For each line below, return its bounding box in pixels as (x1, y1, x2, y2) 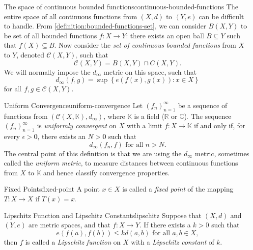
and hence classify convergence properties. (43, 167, 170, 177)
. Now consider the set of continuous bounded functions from (54, 40, 236, 50)
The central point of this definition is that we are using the (4, 148, 182, 158)
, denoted (16, 49, 45, 59)
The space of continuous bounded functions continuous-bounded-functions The (4, 1, 238, 11)
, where (103, 111, 125, 121)
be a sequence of (178, 100, 227, 110)
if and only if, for (194, 120, 246, 131)
